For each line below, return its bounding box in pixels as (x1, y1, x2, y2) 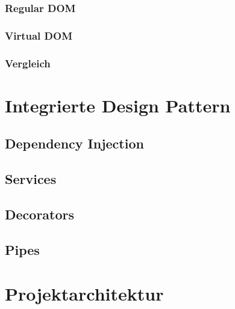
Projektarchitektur (5, 281, 164, 306)
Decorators (5, 204, 75, 223)
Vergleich (5, 55, 51, 70)
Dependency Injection (5, 134, 144, 153)
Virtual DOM (5, 28, 73, 43)
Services (5, 170, 57, 188)
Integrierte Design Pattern (5, 93, 231, 117)
